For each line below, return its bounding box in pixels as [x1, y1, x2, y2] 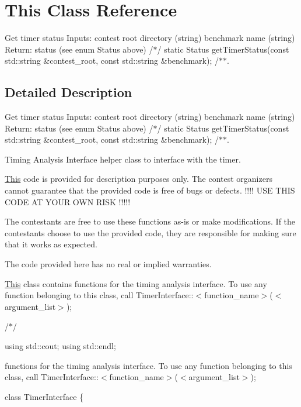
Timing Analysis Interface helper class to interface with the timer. [5, 153, 241, 165]
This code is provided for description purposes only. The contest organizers [5, 173, 272, 185]
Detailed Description [5, 83, 132, 101]
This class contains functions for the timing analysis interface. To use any [5, 277, 267, 289]
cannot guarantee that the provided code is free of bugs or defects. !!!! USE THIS [5, 184, 295, 196]
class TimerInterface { [5, 390, 84, 402]
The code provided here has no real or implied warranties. [5, 258, 212, 270]
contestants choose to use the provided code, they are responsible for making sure [5, 226, 296, 239]
